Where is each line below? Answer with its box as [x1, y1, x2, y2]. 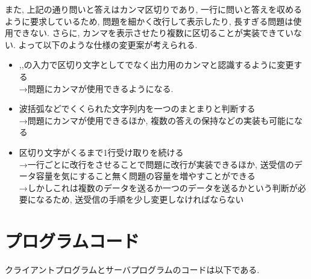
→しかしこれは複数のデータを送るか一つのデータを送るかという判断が [19, 181, 298, 194]
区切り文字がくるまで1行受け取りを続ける [19, 146, 184, 158]
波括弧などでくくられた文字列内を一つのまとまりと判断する [19, 102, 256, 115]
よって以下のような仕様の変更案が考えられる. [18, 38, 198, 51]
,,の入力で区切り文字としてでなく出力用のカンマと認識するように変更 [19, 58, 294, 71]
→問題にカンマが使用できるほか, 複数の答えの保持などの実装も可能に [19, 114, 295, 126]
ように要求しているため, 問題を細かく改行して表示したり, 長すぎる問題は [5, 14, 294, 27]
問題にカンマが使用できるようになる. [27, 82, 174, 94]
